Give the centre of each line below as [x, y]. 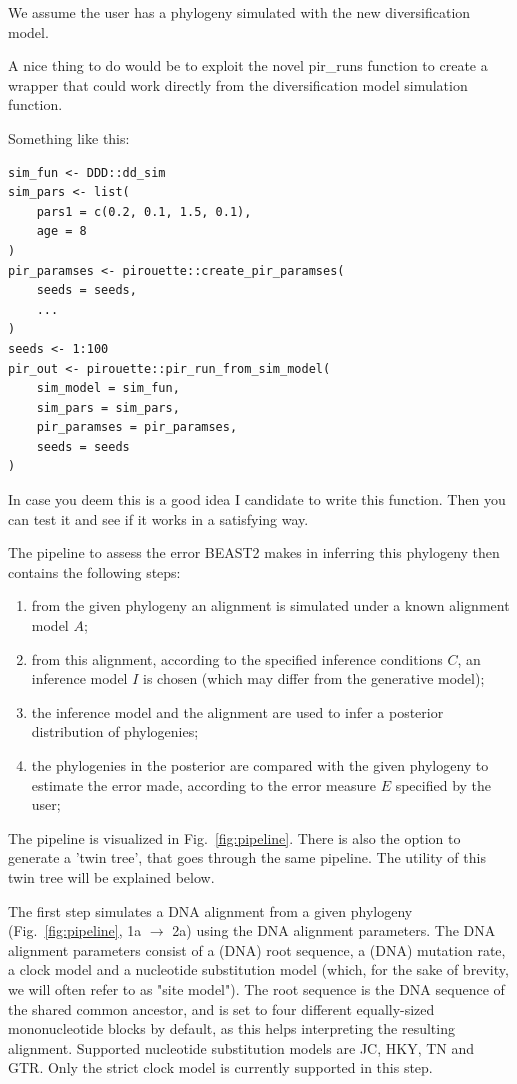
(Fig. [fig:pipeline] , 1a [75, 930]
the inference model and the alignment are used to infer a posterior [237, 711]
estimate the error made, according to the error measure [203, 784]
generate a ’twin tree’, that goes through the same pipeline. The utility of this [247, 857]
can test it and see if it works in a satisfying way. [158, 518]
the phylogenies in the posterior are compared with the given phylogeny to [260, 765]
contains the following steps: [94, 571]
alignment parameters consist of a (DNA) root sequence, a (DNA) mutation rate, [257, 949]
